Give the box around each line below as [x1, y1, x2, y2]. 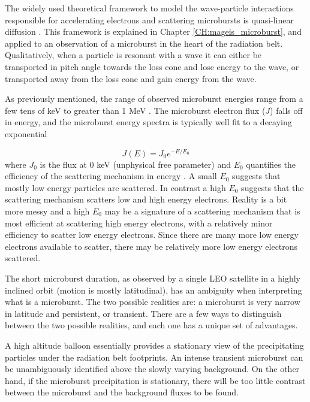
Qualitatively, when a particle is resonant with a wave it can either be [5, 49, 262, 61]
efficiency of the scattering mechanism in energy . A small [5, 170, 217, 182]
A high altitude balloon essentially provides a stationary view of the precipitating [5, 338, 304, 351]
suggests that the [241, 181, 304, 194]
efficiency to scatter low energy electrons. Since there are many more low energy [5, 228, 299, 241]
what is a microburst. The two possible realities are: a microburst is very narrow [5, 295, 300, 308]
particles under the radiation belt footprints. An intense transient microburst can [5, 350, 303, 363]
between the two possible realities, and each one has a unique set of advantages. [5, 319, 298, 331]
